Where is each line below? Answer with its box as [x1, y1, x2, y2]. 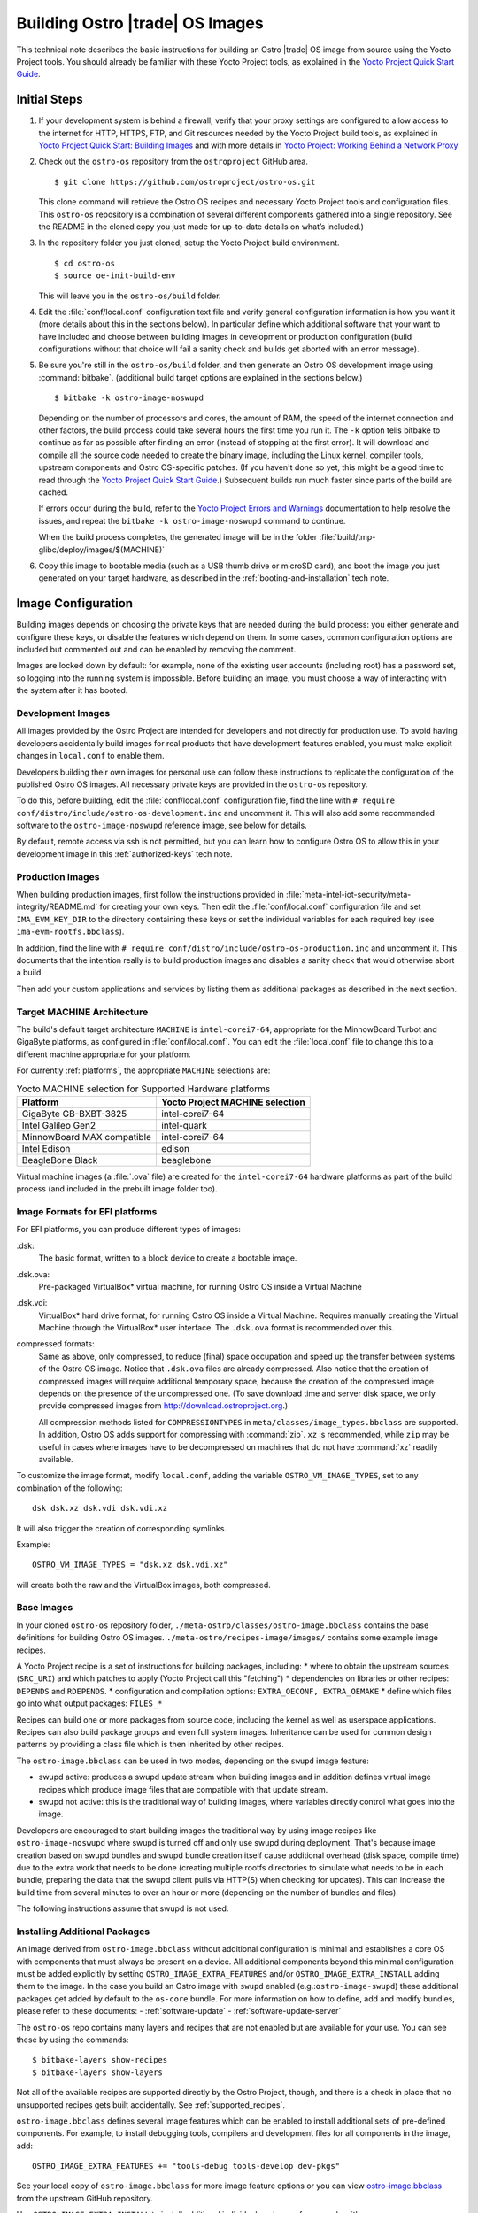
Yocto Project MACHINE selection [160, 1096, 305, 1108]
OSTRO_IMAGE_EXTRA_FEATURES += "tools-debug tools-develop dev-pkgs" [32, 2161, 341, 2171]
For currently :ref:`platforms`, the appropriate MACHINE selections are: [16, 1065, 271, 1076]
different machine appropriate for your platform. [16, 1049, 191, 1060]
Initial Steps [16, 92, 83, 107]
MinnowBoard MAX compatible [21, 1130, 152, 1143]
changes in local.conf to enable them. [16, 751, 165, 761]
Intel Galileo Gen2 [21, 1119, 96, 1131]
